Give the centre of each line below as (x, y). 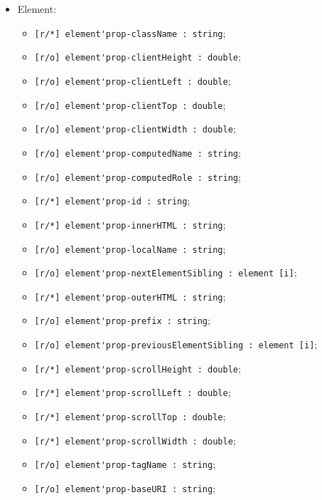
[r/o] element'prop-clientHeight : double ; (138, 57)
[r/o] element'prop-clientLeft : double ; (133, 80)
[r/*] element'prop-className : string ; (130, 32)
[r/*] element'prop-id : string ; (112, 200)
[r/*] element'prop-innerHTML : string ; (130, 224)
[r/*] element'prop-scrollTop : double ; (130, 416)
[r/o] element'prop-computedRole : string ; (138, 176)
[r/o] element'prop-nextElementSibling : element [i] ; (166, 272)
